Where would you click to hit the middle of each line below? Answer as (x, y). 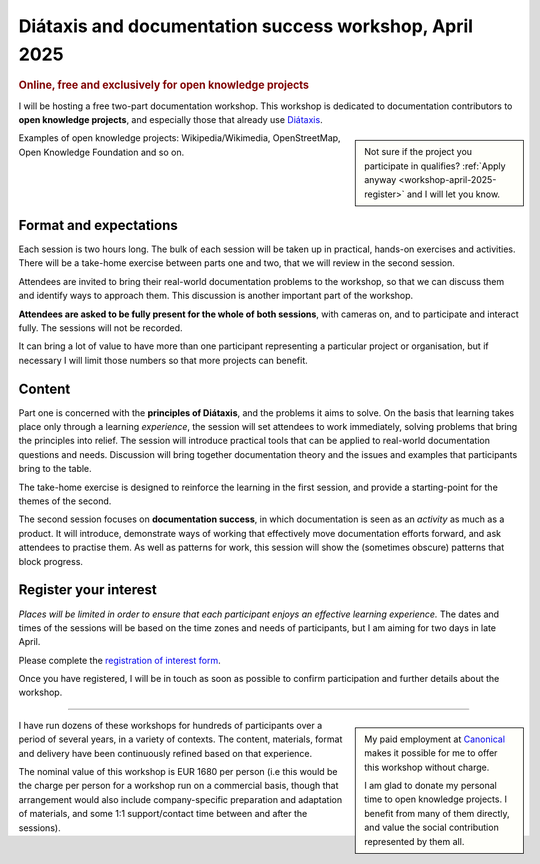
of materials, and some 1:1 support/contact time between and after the (163, 814)
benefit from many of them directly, (437, 813)
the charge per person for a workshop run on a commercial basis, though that (178, 786)
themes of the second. (65, 501)
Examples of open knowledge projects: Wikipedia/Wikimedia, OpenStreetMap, (179, 138)
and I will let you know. (453, 194)
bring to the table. (55, 469)
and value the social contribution (431, 827)
